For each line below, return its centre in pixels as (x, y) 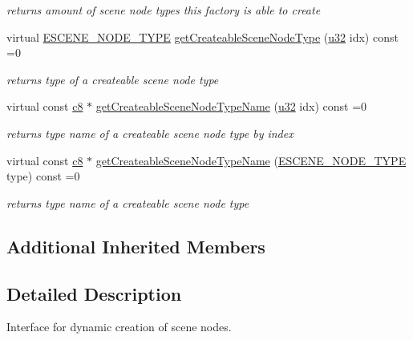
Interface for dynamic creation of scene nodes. (119, 327)
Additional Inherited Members (136, 246)
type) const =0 (43, 176)
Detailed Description (94, 293)
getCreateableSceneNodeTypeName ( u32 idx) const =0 (231, 106)
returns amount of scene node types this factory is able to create (164, 10)
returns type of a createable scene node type (113, 79)
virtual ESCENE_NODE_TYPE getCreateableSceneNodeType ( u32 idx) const (202, 36)
